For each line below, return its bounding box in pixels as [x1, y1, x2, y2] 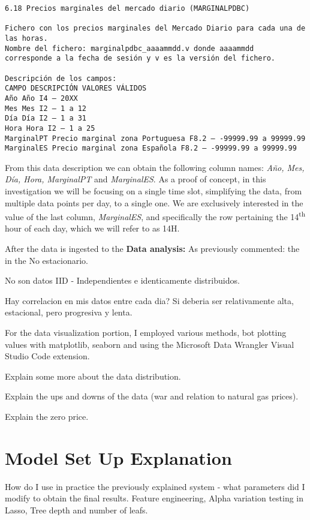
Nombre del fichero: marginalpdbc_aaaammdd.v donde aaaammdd [5, 44, 254, 53]
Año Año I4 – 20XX [5, 94, 78, 103]
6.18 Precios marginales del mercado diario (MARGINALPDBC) [5, 4, 250, 13]
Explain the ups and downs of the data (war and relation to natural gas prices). [5, 390, 299, 402]
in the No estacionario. [5, 254, 88, 266]
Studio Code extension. [5, 350, 90, 362]
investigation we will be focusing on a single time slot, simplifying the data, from [5, 185, 302, 197]
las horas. [5, 34, 48, 43]
